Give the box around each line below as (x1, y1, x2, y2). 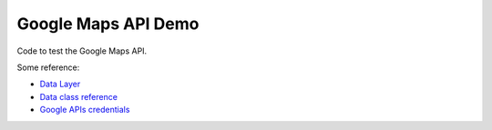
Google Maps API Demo (16, 14, 200, 34)
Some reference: (16, 62, 80, 73)
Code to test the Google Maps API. (16, 45, 148, 56)
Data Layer (39, 78, 81, 90)
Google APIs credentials (39, 105, 130, 115)
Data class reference (39, 91, 118, 102)
